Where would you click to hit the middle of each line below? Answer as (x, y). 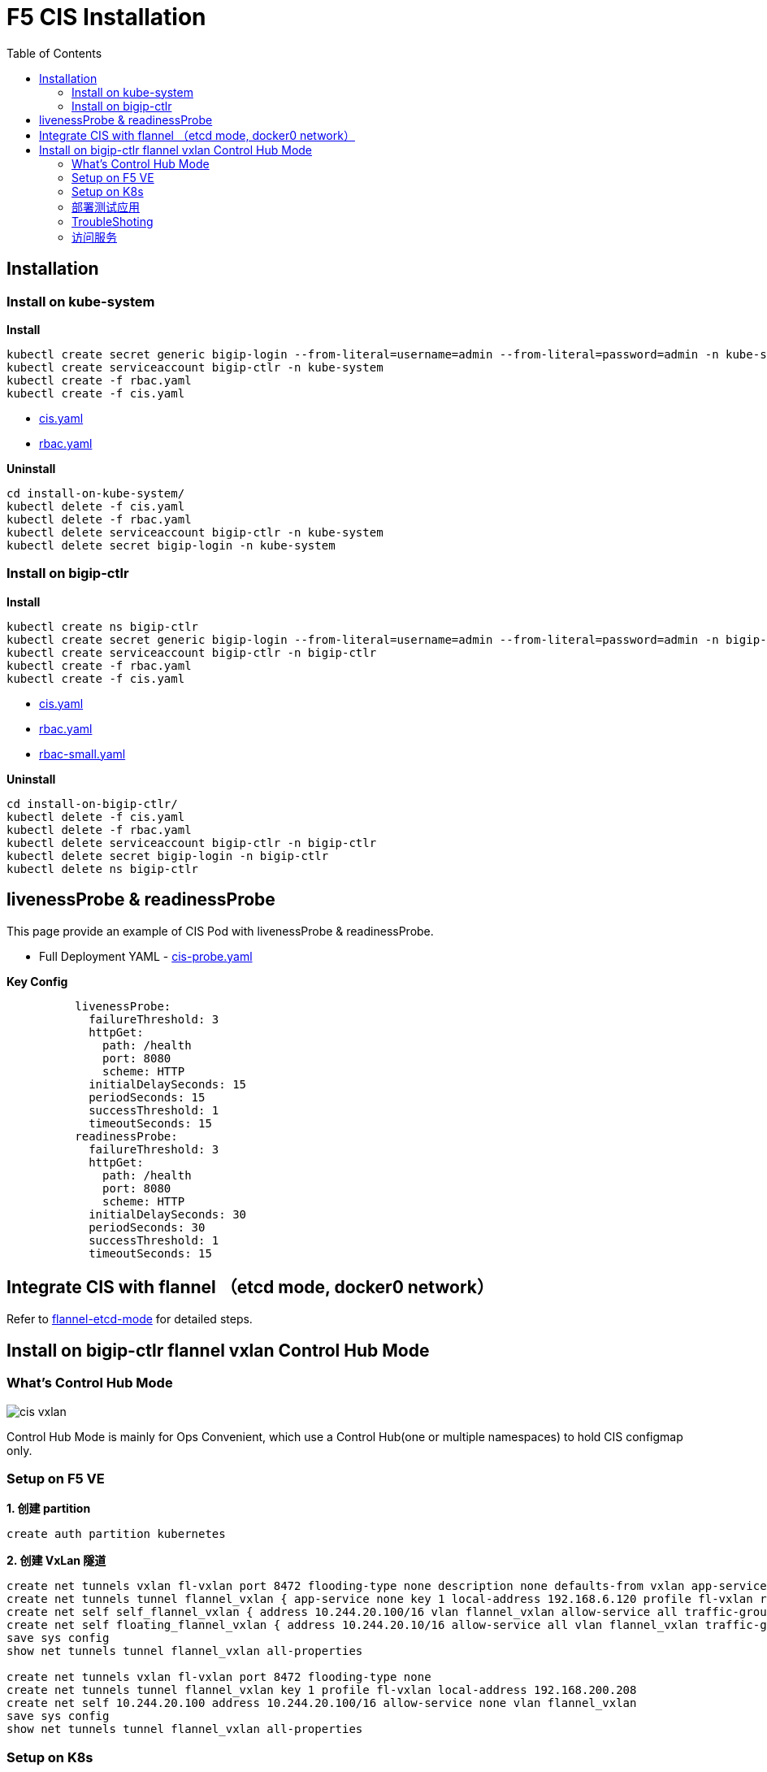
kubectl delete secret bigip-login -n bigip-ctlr (168, 856)
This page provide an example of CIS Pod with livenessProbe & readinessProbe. (220, 931)
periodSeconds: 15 (147, 1097)
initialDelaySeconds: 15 (168, 1084)
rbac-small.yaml (82, 754)
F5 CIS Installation (106, 17)
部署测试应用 (106, 206)
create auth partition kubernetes (116, 1534)
